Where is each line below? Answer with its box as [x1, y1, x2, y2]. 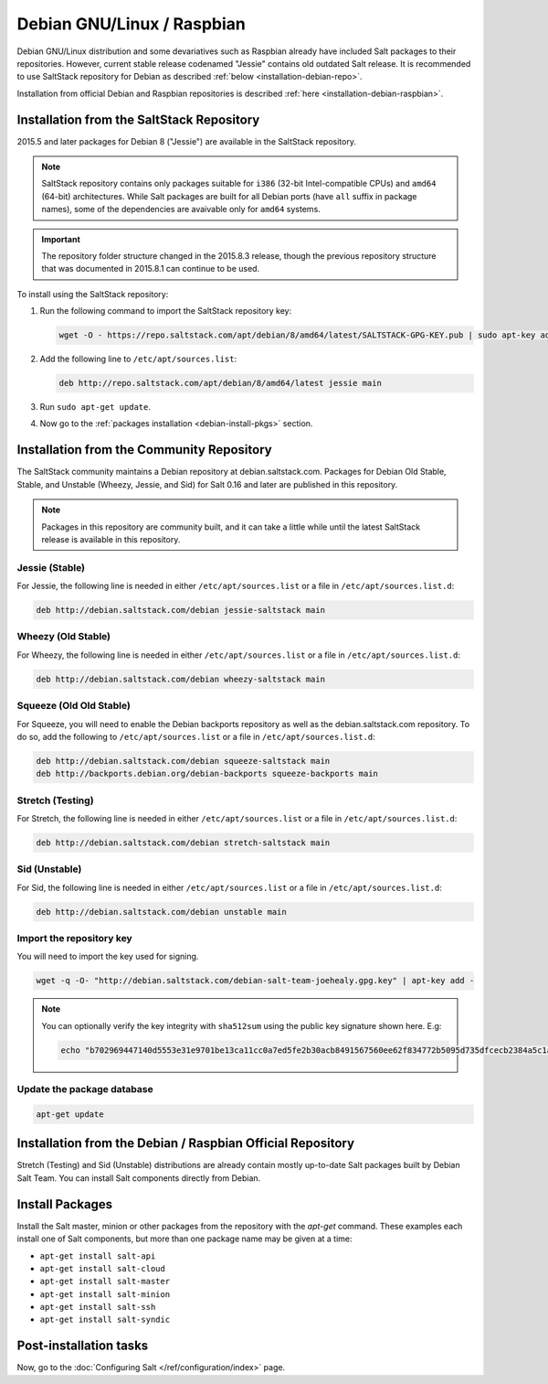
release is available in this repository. [41, 533, 181, 544]
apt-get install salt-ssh [39, 1302, 156, 1313]
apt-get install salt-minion [39, 1289, 171, 1299]
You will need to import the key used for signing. [16, 951, 199, 962]
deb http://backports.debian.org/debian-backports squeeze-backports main [36, 768, 379, 779]
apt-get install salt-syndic [39, 1314, 171, 1325]
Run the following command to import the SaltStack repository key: [39, 306, 292, 316]
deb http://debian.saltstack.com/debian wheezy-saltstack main [36, 673, 326, 684]
